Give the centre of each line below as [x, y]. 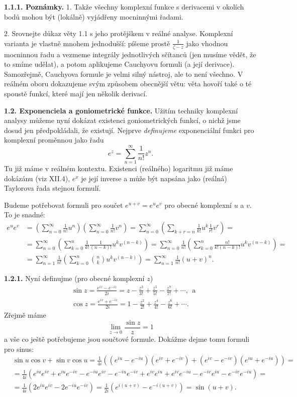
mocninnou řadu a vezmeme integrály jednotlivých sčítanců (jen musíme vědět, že [130, 54]
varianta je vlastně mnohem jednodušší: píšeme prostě [87, 43]
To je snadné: [25, 215]
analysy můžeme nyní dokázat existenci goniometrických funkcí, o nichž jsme [122, 120]
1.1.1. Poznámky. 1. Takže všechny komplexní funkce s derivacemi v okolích [124, 7]
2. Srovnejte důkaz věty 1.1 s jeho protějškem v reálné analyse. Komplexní [119, 33]
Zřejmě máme [25, 315]
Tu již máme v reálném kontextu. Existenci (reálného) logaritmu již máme [119, 168]
